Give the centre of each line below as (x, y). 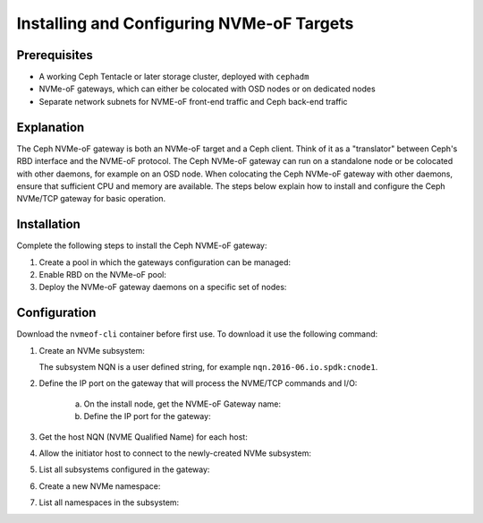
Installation (48, 224)
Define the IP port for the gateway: (147, 416)
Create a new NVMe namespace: (100, 486)
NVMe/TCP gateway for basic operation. (91, 199)
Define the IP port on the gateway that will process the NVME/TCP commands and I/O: (198, 383)
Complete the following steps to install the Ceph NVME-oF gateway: (142, 245)
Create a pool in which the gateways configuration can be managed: (165, 262)
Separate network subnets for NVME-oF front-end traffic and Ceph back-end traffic (193, 101)
